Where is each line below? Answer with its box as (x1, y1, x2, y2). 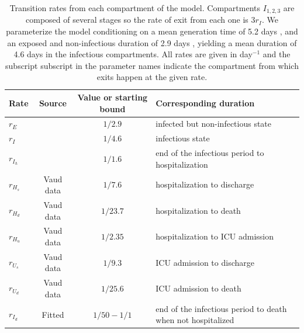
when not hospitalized (156, 314, 234, 326)
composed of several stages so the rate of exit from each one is (26, 13, 248, 26)
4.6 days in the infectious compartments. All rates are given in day (13, 48, 253, 60)
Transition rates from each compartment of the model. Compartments (9, 2, 261, 13)
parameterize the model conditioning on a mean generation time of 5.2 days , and (6, 25, 298, 37)
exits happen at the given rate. (96, 71, 208, 83)
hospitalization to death (156, 204, 241, 216)
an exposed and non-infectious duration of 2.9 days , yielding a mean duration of (7, 36, 297, 48)
